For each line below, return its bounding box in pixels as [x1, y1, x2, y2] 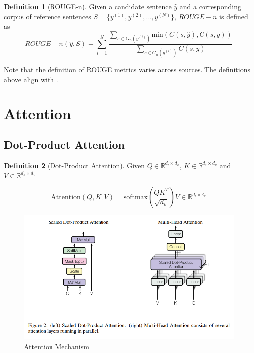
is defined [219, 11, 248, 21]
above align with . [4, 74, 58, 84]
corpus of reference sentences [4, 11, 91, 21]
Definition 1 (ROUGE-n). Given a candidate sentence [4, 1, 172, 11]
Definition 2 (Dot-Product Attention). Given [4, 160, 145, 170]
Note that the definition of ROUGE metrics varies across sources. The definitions [4, 64, 250, 75]
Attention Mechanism [24, 341, 89, 352]
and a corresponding [179, 1, 242, 11]
